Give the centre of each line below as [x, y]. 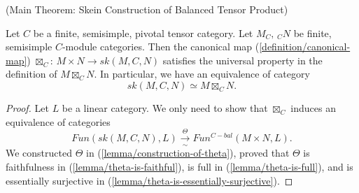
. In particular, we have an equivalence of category [202, 74]
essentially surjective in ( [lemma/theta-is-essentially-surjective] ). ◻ [149, 180]
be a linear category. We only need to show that [165, 107]
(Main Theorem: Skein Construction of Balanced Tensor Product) [147, 9]
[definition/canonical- [305, 47]
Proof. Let [27, 107]
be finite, [312, 33]
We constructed [39, 153]
